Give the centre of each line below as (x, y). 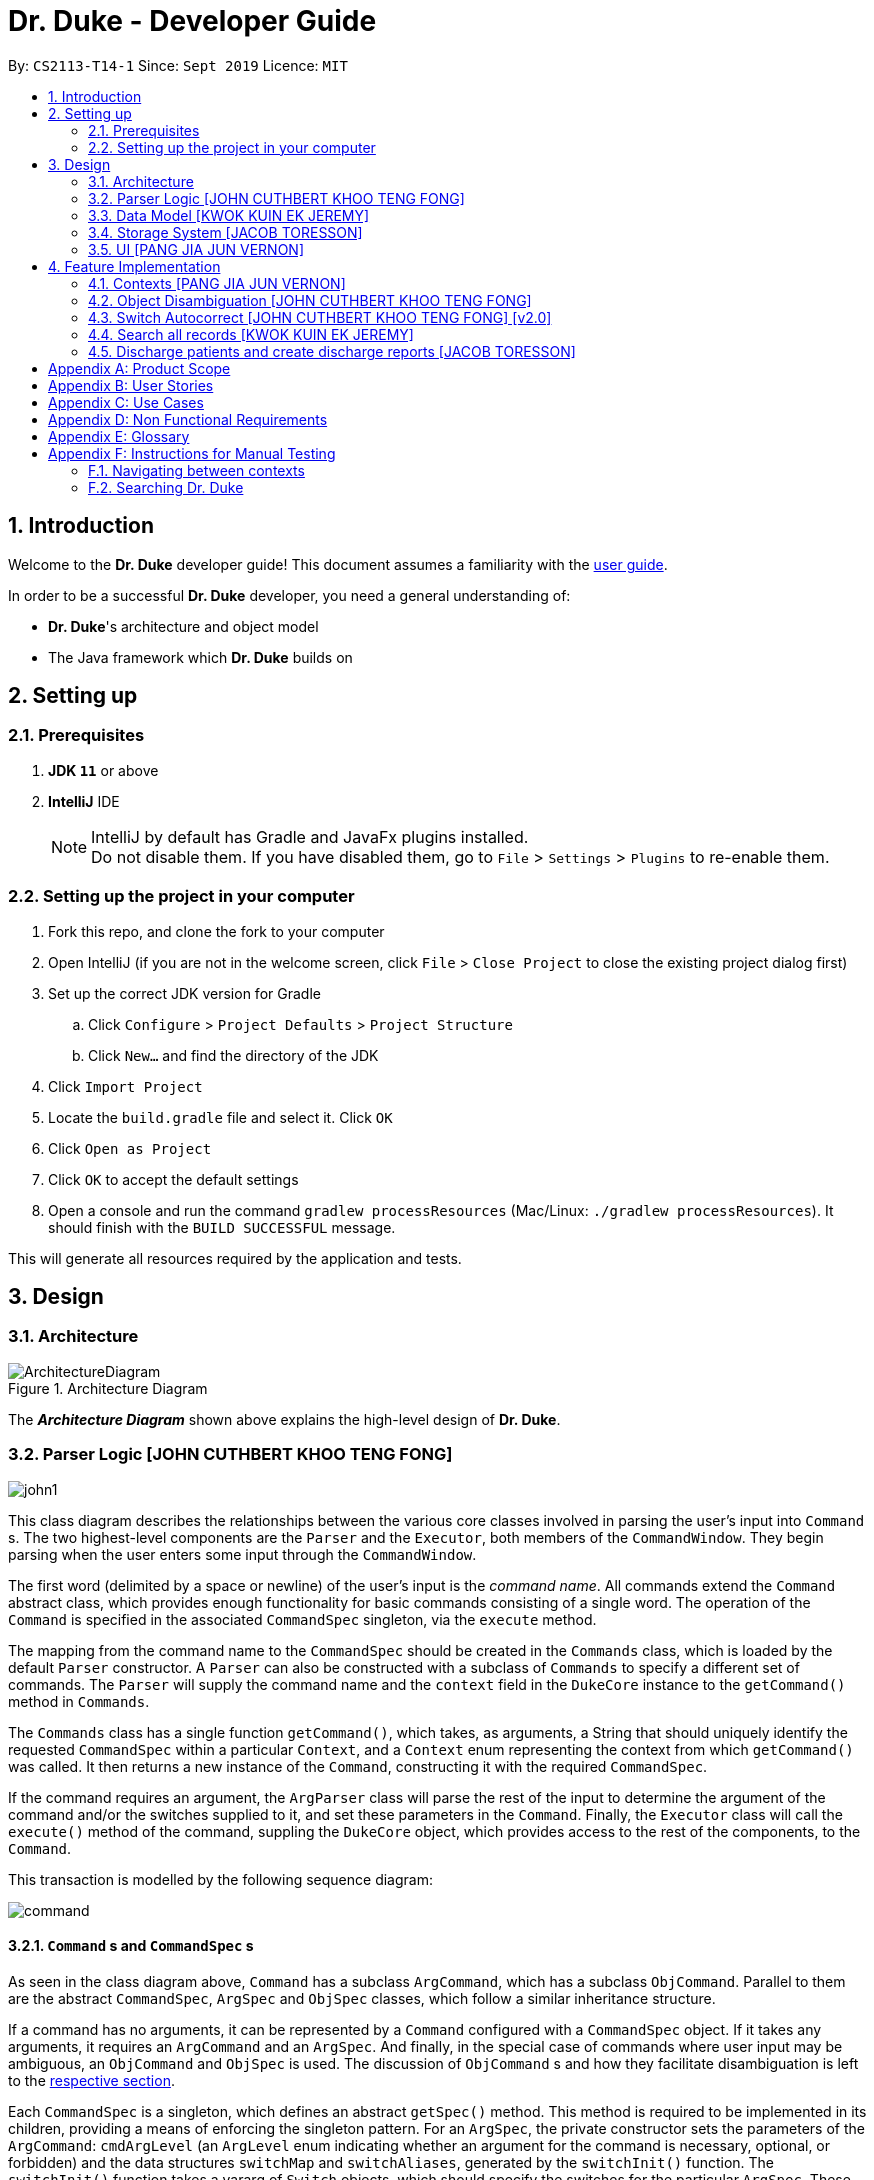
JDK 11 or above (103, 770)
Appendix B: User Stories (131, 385)
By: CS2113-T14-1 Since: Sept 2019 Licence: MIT (178, 65)
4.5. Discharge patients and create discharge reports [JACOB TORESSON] (332, 351)
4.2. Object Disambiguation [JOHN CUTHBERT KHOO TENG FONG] (310, 300)
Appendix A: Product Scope (139, 368)
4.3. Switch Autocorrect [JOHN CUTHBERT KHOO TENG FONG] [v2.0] (320, 317)
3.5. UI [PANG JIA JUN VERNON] (196, 249)
